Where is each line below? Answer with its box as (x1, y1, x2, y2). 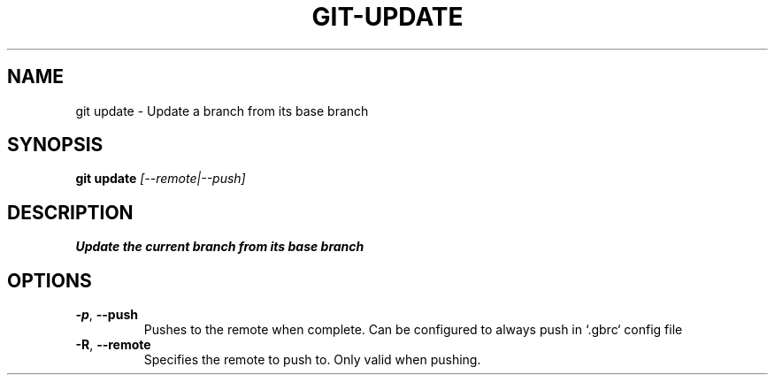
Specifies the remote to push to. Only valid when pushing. (143, 352, 481, 368)
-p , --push (75, 307, 138, 323)
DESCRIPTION (7, 201, 134, 224)
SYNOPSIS (7, 134, 104, 157)
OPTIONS (7, 269, 92, 292)
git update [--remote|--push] (75, 171, 246, 187)
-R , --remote (75, 337, 151, 353)
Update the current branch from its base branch (75, 239, 364, 255)
